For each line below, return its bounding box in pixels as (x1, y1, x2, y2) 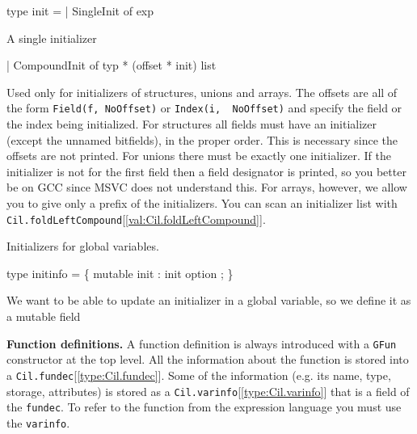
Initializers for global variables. (6, 238, 159, 255)
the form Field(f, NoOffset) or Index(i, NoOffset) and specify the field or (6, 99, 402, 116)
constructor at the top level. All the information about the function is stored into (6, 351, 409, 368)
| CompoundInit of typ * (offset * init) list (6, 57, 217, 74)
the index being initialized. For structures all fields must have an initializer (6, 116, 377, 133)
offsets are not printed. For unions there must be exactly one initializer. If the (6, 147, 391, 164)
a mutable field (6, 308, 81, 325)
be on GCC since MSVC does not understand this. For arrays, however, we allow (6, 179, 407, 196)
